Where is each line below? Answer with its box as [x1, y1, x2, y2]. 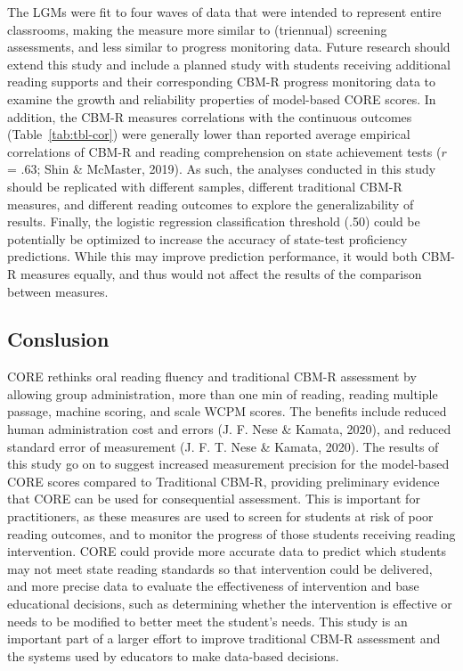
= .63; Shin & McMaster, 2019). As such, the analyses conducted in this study [7, 160, 436, 178]
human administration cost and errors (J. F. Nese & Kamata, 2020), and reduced [7, 420, 451, 438]
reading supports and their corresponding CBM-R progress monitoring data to [7, 72, 436, 91]
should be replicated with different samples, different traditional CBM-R [7, 176, 402, 195]
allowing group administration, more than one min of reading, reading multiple [7, 384, 438, 403]
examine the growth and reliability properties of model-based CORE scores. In [7, 89, 436, 108]
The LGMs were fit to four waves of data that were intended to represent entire [7, 3, 442, 20]
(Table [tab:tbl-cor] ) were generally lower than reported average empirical [7, 125, 410, 143]
